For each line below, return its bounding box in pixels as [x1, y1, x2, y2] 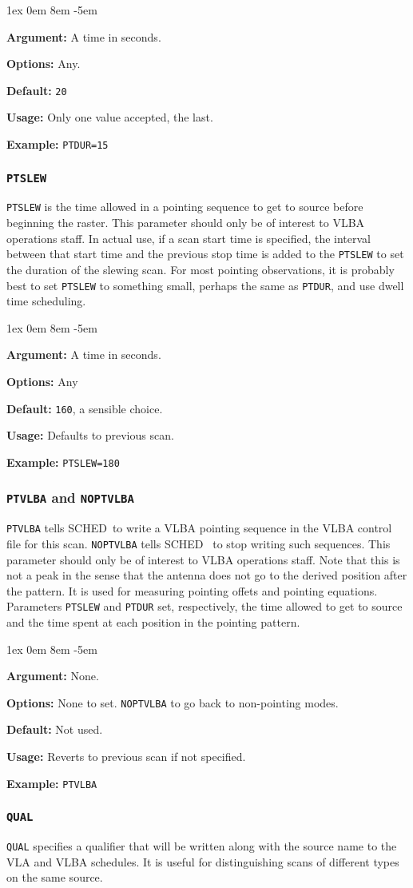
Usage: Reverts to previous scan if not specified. [6, 748, 246, 765]
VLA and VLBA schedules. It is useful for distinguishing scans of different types [6, 853, 399, 870]
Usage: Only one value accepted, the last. [6, 109, 213, 125]
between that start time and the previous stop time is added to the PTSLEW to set [6, 245, 404, 262]
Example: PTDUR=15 [6, 136, 109, 153]
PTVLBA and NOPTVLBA [6, 488, 134, 508]
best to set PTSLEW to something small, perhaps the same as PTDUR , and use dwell [6, 277, 404, 293]
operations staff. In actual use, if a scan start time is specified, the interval [6, 229, 371, 246]
